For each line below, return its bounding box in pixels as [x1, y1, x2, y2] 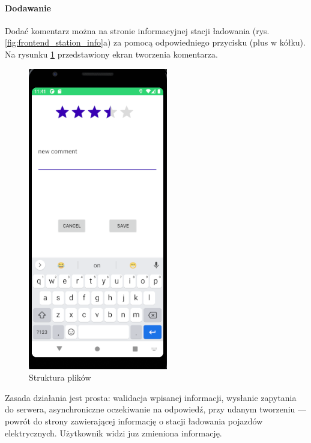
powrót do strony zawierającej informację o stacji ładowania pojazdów [5, 414, 263, 427]
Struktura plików [29, 371, 91, 384]
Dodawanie [5, 1, 51, 14]
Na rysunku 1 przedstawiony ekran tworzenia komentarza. [5, 47, 219, 60]
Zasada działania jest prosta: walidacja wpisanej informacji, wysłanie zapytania [5, 391, 297, 403]
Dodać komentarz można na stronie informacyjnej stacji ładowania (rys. [5, 24, 270, 37]
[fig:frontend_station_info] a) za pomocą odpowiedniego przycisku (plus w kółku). [5, 36, 306, 49]
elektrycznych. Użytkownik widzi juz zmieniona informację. [5, 426, 222, 439]
